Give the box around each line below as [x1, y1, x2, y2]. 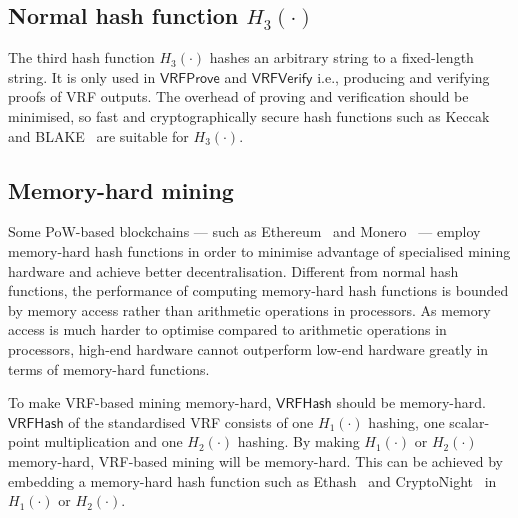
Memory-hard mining [8, 174, 234, 205]
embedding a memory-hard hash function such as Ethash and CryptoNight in [8, 470, 497, 491]
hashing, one [368, 411, 445, 432]
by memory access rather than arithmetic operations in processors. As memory [8, 299, 491, 320]
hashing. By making [237, 431, 360, 452]
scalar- [449, 411, 490, 432]
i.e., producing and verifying [317, 66, 490, 87]
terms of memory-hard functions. [8, 358, 210, 379]
